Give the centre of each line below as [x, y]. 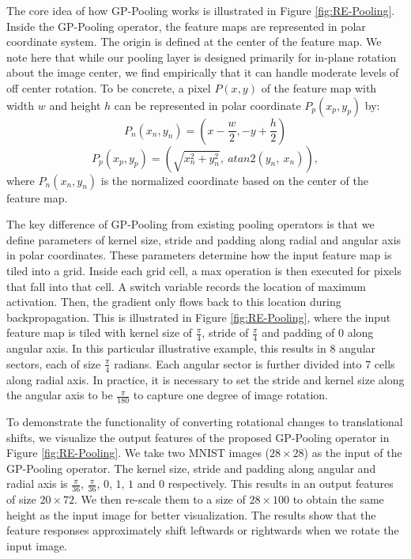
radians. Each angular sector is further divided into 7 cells [255, 363]
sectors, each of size [54, 363]
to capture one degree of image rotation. [230, 395]
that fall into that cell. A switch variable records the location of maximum [186, 286]
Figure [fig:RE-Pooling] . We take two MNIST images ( [138, 453]
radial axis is [37, 483]
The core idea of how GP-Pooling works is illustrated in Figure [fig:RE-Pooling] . [201, 10]
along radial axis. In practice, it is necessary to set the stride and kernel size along [205, 379]
